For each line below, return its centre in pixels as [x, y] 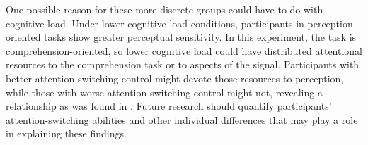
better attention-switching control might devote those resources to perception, [175, 78]
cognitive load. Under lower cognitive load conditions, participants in [155, 23]
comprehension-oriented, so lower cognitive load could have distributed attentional [184, 50]
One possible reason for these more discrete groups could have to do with [165, 9]
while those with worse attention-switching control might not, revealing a [164, 92]
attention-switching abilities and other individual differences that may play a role [182, 119]
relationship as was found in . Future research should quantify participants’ [169, 106]
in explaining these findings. [66, 133]
